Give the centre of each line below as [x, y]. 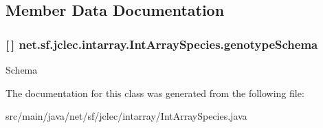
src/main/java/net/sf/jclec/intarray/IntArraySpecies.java [126, 116]
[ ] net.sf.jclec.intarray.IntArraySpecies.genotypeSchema [162, 44]
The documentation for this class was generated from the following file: [155, 93]
